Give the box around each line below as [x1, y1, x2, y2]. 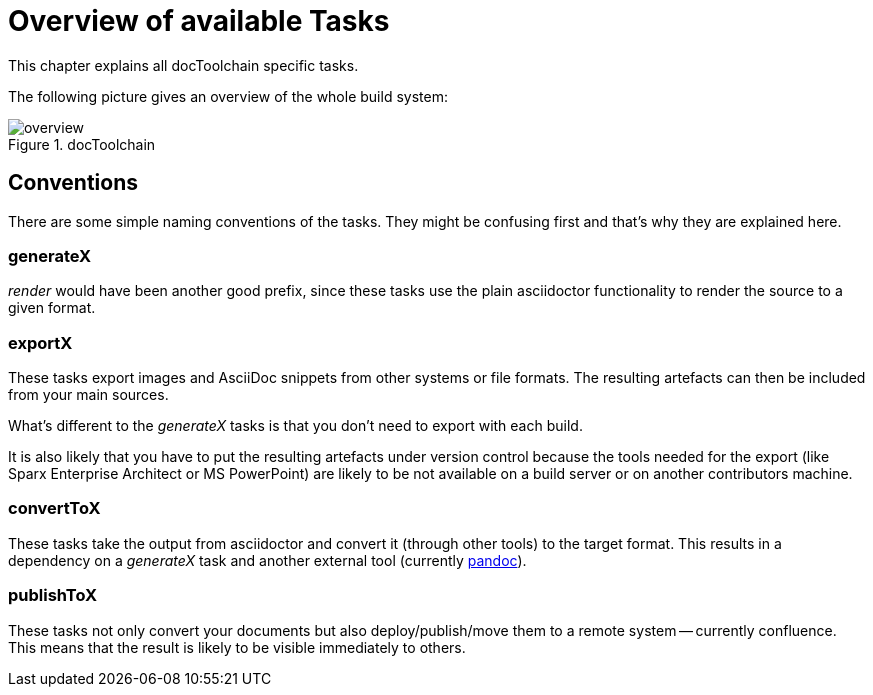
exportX [8, 332, 73, 353]
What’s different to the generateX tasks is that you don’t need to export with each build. [8, 417, 583, 435]
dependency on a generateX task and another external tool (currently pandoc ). [8, 551, 527, 569]
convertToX [8, 498, 101, 519]
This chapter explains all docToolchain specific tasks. [8, 56, 359, 74]
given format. [8, 299, 96, 317]
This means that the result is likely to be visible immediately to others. [8, 638, 466, 656]
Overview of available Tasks [8, 4, 390, 38]
